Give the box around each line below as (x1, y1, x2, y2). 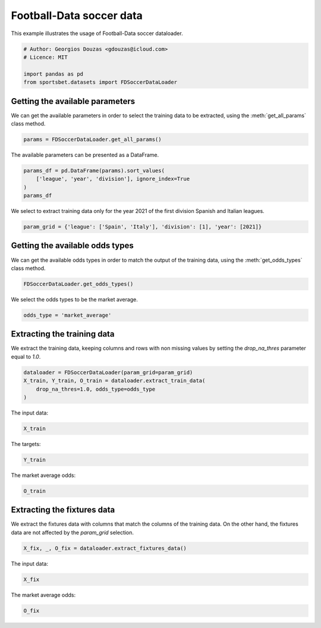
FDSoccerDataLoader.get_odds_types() (23, 280, 134, 287)
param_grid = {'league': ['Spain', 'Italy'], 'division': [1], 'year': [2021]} (23, 224, 262, 230)
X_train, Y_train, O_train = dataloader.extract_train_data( (23, 378, 206, 384)
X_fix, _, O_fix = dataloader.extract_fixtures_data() (23, 545, 187, 551)
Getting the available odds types (11, 241, 134, 251)
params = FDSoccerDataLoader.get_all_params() (23, 136, 162, 143)
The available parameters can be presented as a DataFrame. (11, 151, 159, 158)
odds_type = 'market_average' (23, 312, 112, 318)
